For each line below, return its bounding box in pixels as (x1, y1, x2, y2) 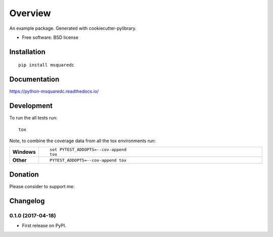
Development (9, 101, 53, 110)
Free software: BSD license (22, 34, 78, 40)
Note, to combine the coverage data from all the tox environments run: (9, 138, 156, 144)
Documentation (9, 75, 60, 84)
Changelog (9, 197, 45, 205)
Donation (9, 170, 39, 179)
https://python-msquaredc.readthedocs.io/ (9, 88, 99, 94)
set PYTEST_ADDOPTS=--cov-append (50, 147, 126, 152)
